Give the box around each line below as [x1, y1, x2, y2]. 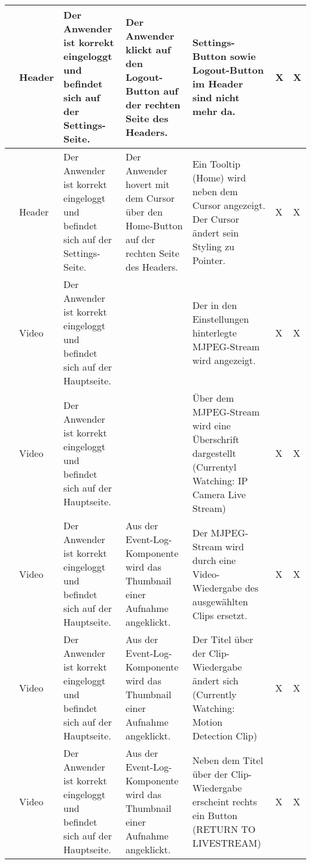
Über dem [192, 391, 234, 405]
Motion [192, 715, 222, 729]
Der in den [192, 298, 237, 312]
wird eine [192, 419, 231, 432]
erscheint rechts [192, 794, 257, 808]
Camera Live [192, 487, 246, 501]
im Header [192, 77, 243, 90]
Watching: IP [192, 474, 248, 487]
